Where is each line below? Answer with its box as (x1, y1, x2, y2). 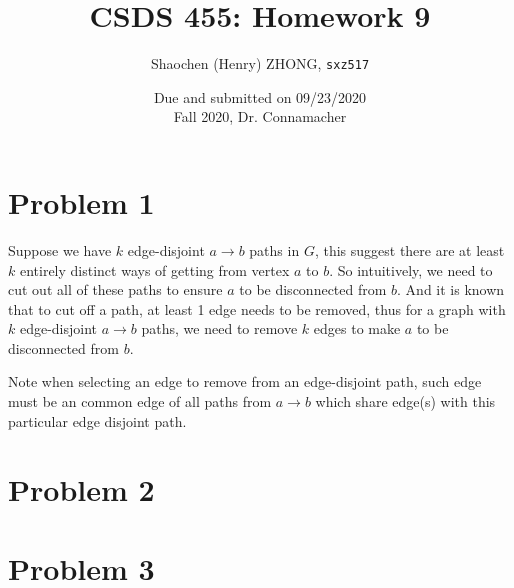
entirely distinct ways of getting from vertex (19, 259, 290, 280)
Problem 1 (8, 181, 155, 222)
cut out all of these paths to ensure (8, 279, 223, 300)
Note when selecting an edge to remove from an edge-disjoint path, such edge (8, 371, 482, 392)
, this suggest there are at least (314, 239, 505, 260)
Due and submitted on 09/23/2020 (153, 86, 367, 107)
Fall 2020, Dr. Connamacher (173, 106, 347, 127)
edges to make (313, 318, 401, 339)
